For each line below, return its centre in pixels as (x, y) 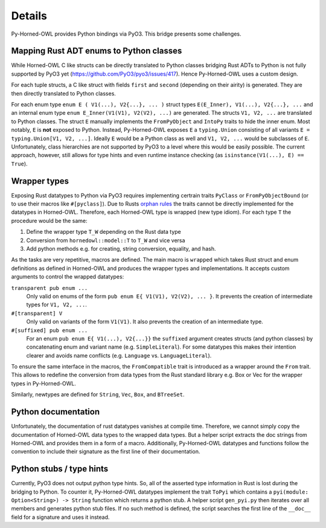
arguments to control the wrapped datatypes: (68, 277)
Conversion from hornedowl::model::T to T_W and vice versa (106, 240)
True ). (19, 164)
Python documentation (55, 412)
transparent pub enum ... (50, 288)
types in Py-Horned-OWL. (44, 383)
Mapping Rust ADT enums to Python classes (97, 51)
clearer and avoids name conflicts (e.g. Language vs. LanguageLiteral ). (119, 355)
